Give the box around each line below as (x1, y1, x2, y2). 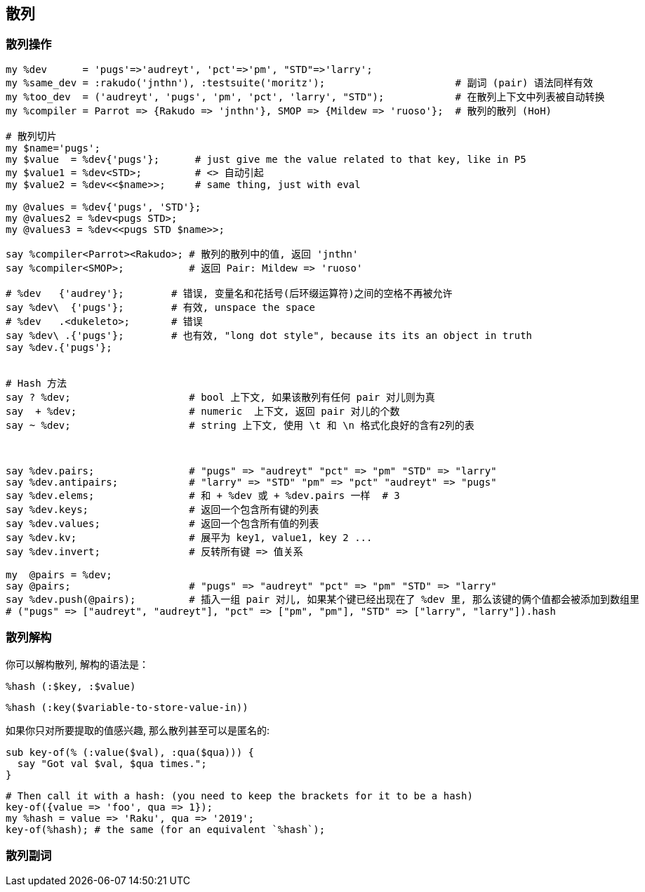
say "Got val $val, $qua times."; (17, 757, 207, 769)
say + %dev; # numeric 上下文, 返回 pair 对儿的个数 (6, 405, 400, 417)
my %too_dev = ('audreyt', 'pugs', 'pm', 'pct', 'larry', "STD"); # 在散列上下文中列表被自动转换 (6, 91, 605, 102)
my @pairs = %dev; (6, 568, 112, 580)
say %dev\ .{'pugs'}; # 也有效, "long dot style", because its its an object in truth (6, 329, 533, 341)
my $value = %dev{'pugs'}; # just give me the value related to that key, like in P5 (6, 153, 526, 165)
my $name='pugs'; (6, 142, 100, 154)
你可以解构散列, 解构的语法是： (6, 658, 149, 670)
